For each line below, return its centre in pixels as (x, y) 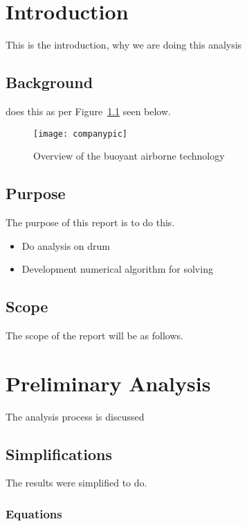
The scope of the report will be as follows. (94, 335)
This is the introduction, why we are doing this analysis (124, 45)
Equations (34, 513)
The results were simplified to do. (76, 483)
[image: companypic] (81, 134)
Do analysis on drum (66, 245)
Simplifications (59, 453)
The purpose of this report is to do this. (90, 222)
